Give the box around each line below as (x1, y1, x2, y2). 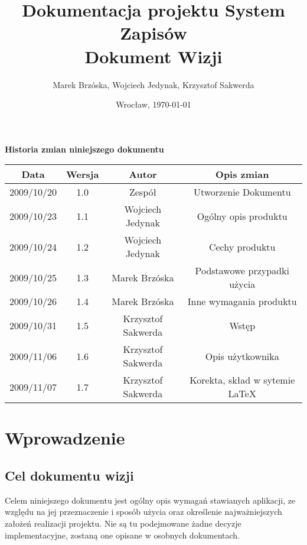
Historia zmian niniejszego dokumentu (5, 142, 164, 155)
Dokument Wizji (84, 44, 223, 68)
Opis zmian (215, 167, 269, 181)
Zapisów (120, 21, 187, 45)
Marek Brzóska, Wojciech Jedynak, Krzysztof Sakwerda (53, 78, 254, 90)
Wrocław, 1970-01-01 (116, 98, 191, 111)
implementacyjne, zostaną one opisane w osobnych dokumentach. (5, 528, 240, 541)
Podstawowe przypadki (195, 264, 289, 278)
